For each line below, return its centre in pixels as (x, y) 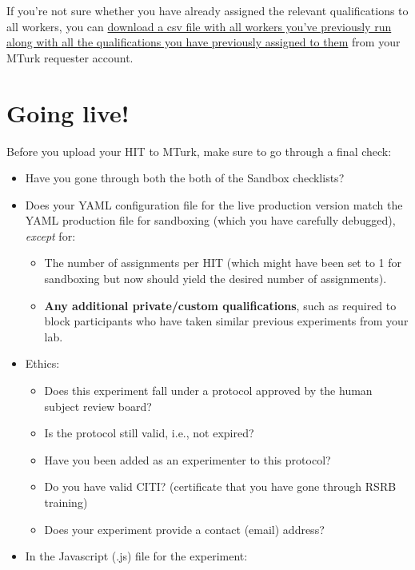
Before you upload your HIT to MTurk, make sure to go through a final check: (199, 151)
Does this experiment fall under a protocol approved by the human (208, 391)
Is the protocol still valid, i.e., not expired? (149, 433)
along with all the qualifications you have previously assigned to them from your (204, 42)
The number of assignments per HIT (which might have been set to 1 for (223, 263)
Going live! (68, 112)
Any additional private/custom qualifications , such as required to (220, 305)
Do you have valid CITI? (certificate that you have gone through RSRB (220, 486)
